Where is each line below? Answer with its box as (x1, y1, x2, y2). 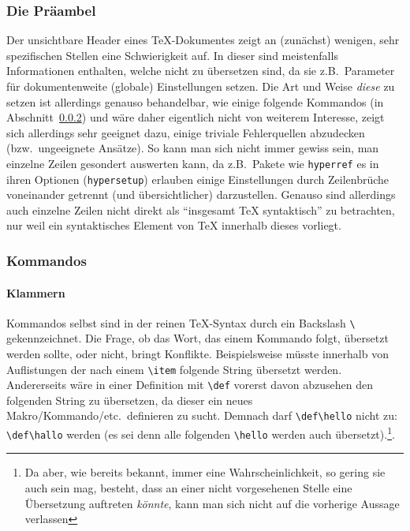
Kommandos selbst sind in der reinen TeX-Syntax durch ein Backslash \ (6, 314, 356, 331)
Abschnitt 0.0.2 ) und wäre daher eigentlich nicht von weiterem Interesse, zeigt (6, 109, 385, 125)
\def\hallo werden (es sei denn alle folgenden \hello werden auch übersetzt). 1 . (6, 424, 395, 442)
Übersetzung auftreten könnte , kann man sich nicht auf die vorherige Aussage (24, 495, 400, 511)
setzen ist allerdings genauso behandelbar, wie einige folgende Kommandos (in (6, 93, 384, 110)
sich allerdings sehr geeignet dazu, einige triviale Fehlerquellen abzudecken (6, 124, 365, 140)
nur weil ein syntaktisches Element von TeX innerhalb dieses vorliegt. (6, 217, 341, 234)
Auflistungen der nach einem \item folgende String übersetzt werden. (6, 361, 342, 377)
